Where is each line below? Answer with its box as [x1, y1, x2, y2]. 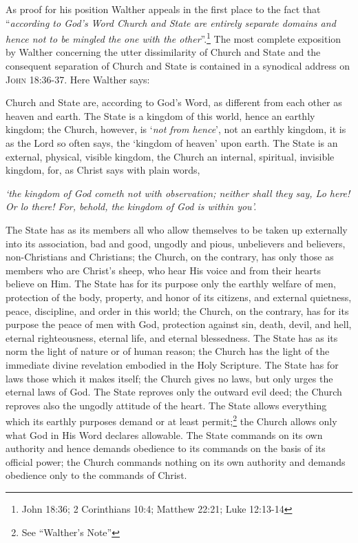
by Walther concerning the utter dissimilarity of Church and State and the [6, 45, 321, 59]
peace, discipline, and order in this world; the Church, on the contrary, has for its [6, 303, 349, 318]
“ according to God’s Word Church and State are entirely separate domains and [6, 15, 336, 30]
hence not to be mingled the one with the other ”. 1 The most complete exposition [6, 30, 341, 45]
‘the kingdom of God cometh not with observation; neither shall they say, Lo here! [6, 185, 350, 200]
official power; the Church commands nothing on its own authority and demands [6, 454, 346, 469]
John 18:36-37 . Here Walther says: [6, 72, 150, 86]
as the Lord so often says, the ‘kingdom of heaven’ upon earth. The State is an [6, 136, 338, 150]
